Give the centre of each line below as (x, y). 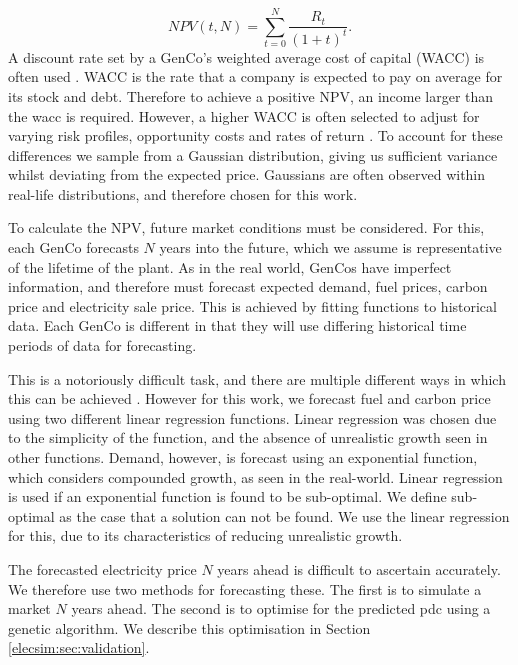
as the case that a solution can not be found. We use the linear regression (284, 515)
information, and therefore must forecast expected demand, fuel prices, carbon (248, 286)
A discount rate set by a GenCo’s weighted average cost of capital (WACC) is (246, 56)
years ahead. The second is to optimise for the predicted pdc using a (281, 608)
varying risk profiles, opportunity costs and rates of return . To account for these (255, 135)
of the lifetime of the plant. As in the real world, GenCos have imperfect (230, 266)
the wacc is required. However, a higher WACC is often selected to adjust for (244, 115)
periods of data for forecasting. (102, 345)
